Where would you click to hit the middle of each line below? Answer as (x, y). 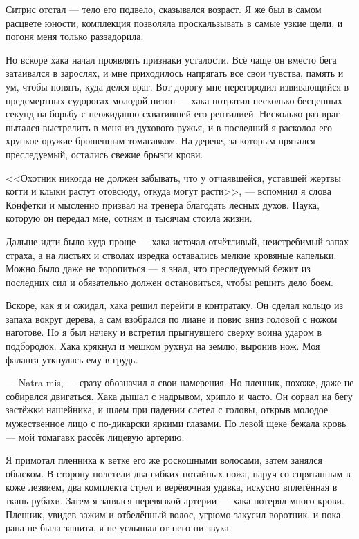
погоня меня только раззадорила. (75, 36)
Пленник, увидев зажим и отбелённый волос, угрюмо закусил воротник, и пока (173, 514)
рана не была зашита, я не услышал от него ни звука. (119, 528)
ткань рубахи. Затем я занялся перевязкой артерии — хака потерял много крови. (175, 500)
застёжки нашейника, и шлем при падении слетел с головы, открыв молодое (167, 409)
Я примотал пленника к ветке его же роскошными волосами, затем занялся (164, 460)
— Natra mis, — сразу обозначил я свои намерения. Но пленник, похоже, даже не (180, 382)
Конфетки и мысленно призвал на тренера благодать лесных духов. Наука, (163, 204)
